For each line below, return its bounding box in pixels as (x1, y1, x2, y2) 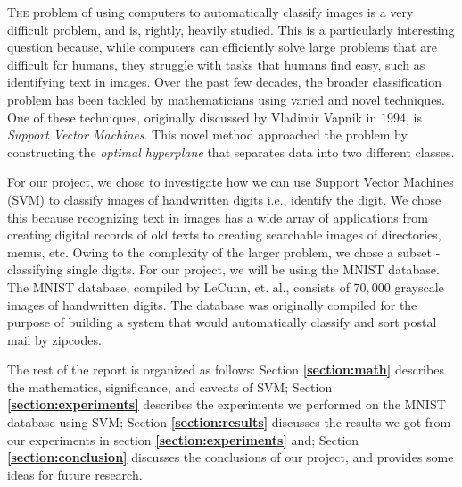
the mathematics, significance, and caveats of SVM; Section (7, 377, 333, 396)
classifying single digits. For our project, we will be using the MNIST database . (7, 260, 440, 279)
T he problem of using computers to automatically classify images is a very (7, 3, 414, 21)
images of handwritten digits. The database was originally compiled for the (7, 295, 417, 314)
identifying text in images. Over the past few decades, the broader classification (7, 72, 441, 91)
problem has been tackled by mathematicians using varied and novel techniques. (7, 89, 445, 108)
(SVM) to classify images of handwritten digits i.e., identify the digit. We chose (7, 189, 441, 208)
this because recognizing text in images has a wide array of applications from (7, 207, 428, 226)
